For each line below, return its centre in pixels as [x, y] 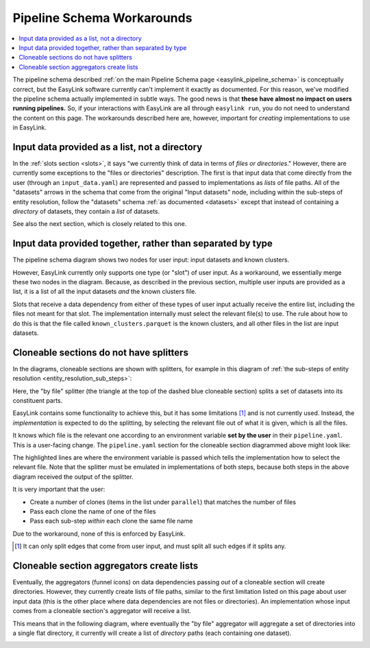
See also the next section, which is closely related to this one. [100, 224]
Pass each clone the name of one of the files [93, 511]
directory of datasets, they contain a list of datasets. [86, 211]
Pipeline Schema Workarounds [102, 18]
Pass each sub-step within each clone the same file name [111, 521]
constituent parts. [38, 401]
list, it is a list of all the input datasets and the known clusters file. [104, 292]
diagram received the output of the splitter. [73, 477]
